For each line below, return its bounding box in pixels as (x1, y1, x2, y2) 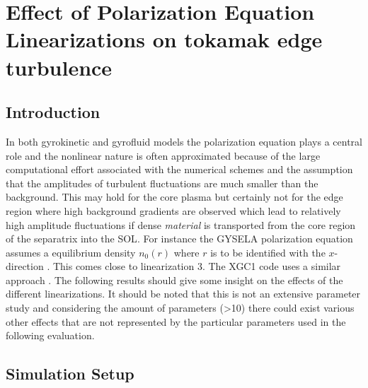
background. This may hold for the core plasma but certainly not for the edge (6, 189, 343, 204)
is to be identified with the (210, 245, 326, 259)
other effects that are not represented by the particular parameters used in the (6, 314, 346, 329)
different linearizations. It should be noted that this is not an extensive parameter (6, 286, 361, 301)
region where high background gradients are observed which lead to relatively (6, 203, 341, 218)
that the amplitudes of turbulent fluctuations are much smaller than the (6, 175, 318, 190)
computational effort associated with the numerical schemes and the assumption (6, 162, 353, 177)
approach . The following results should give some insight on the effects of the (6, 272, 343, 287)
